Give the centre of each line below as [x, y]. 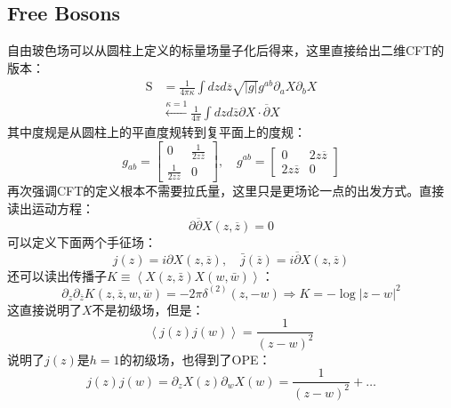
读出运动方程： [51, 208]
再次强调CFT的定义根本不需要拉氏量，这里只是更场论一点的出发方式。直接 [226, 191]
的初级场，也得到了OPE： [195, 359]
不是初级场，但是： [148, 309]
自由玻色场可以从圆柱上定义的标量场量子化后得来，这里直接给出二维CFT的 [226, 50]
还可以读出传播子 [57, 275]
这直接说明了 [44, 309]
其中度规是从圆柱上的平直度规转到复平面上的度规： [157, 132]
